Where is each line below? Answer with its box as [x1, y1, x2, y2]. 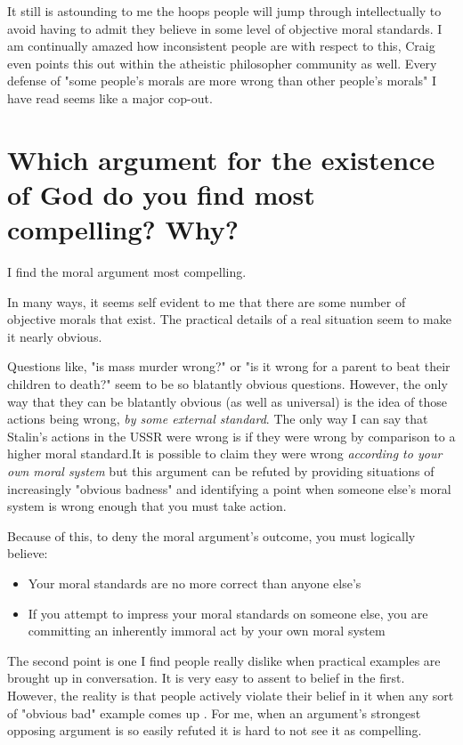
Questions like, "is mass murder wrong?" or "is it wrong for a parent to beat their [7, 357, 451, 376]
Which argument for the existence [7, 141, 435, 177]
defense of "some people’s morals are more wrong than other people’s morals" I [7, 71, 437, 90]
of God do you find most [7, 175, 315, 212]
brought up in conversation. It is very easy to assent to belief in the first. [7, 668, 405, 687]
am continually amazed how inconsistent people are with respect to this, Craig [7, 36, 435, 55]
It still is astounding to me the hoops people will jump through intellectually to [7, 2, 442, 20]
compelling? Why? [7, 211, 239, 247]
